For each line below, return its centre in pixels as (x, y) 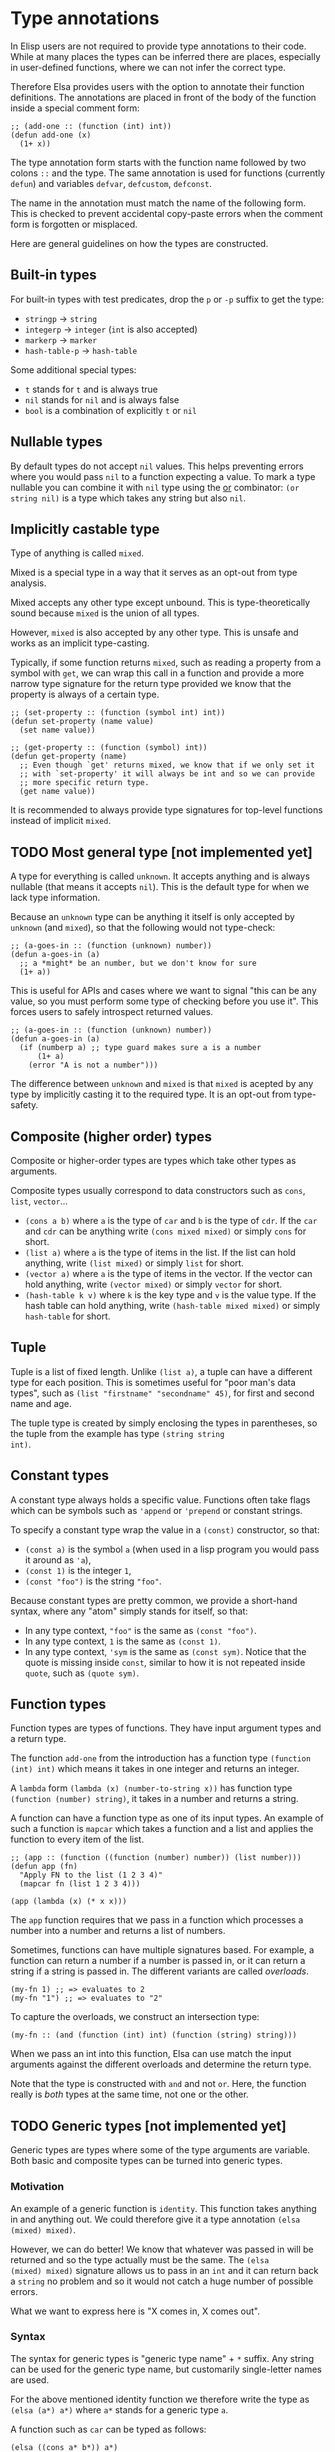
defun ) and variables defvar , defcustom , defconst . (111, 183)
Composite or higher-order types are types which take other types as (153, 1160)
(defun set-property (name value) (82, 722)
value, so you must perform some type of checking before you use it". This (164, 1001)
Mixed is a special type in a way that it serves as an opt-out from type (154, 573)
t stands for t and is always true (91, 389)
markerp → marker (61, 339)
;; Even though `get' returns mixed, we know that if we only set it (167, 765)
